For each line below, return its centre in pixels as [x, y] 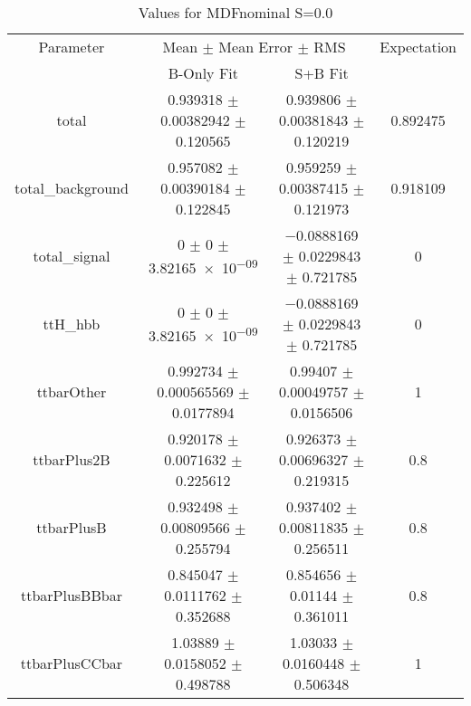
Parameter [72, 47]
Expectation [418, 47]
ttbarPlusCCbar [72, 663]
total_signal [72, 256]
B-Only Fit [203, 73]
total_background [72, 188]
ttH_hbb [72, 324]
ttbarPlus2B [72, 459]
